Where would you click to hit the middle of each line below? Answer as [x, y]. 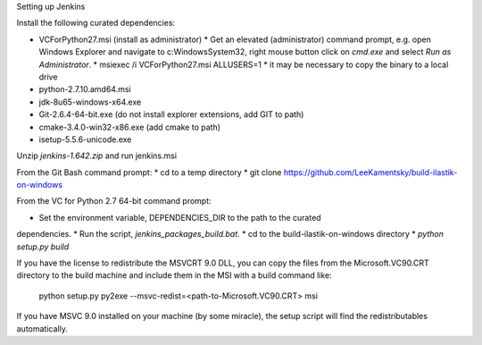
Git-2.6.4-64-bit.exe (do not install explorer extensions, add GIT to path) [171, 114]
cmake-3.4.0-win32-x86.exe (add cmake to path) [130, 127]
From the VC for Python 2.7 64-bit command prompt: [114, 201]
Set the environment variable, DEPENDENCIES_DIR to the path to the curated [180, 217]
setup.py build [43, 247]
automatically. [42, 328]
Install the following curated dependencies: [96, 23]
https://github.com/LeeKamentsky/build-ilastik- [370, 172]
